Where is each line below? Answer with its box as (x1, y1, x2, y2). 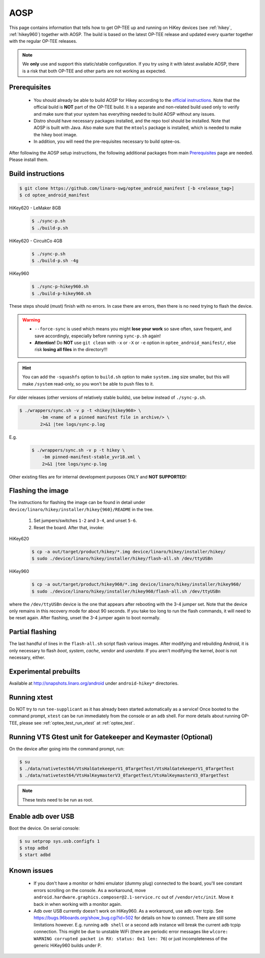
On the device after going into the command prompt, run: (9, 746, 125, 752)
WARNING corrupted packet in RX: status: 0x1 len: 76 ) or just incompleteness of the (33, 935, 228, 941)
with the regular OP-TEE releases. (9, 38, 78, 44)
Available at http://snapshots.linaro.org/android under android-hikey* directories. (9, 680, 179, 686)
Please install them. (9, 157, 49, 162)
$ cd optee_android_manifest (19, 192, 90, 198)
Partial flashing (9, 628, 56, 636)
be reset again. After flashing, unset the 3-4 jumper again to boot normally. (9, 615, 160, 621)
